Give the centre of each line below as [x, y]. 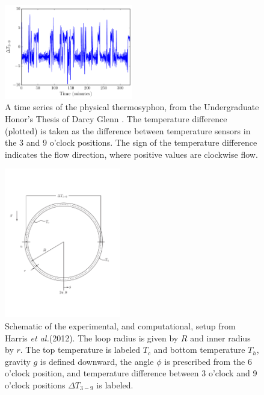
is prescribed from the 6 [208, 361]
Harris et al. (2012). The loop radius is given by [92, 337]
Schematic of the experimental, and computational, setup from [120, 325]
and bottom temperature [199, 350]
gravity [18, 361]
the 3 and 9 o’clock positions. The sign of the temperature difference [131, 142]
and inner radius [220, 337]
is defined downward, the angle [97, 361]
